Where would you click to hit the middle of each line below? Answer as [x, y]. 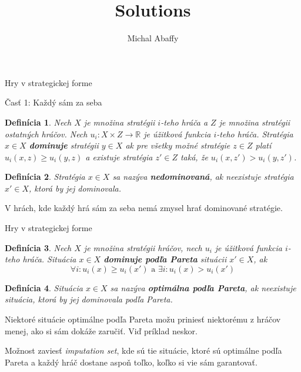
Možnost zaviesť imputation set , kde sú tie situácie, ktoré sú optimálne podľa [143, 350]
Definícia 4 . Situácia [44, 287]
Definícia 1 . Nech [38, 122]
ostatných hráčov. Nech [46, 134]
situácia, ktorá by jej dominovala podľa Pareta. [89, 299]
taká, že [194, 157]
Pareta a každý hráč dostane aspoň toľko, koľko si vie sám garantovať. [131, 362]
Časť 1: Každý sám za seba [53, 102]
